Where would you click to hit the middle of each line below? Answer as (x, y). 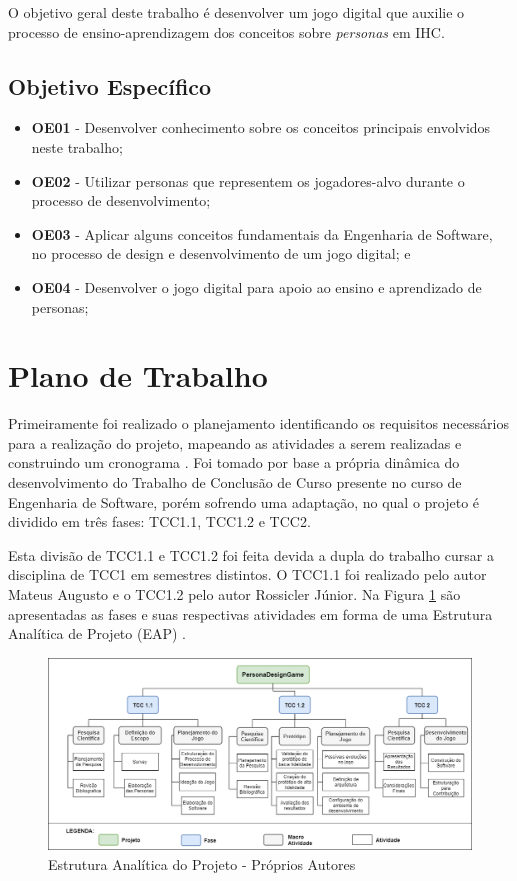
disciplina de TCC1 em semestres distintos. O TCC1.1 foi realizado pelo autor (247, 574)
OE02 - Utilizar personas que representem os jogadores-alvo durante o (248, 180)
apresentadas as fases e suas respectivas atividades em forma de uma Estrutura (250, 613)
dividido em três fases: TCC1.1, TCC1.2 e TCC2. (159, 521)
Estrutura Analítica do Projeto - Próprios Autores (202, 863)
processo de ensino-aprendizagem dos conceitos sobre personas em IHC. (226, 31)
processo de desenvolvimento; (121, 200)
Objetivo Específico (110, 85)
